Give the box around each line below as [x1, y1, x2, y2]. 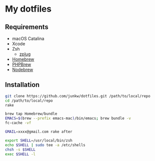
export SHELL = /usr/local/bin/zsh [5, 138, 73, 143]
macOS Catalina [12, 36, 45, 41]
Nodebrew [12, 67, 33, 72]
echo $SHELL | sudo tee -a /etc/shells [5, 143, 86, 147]
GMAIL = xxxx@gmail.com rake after [5, 129, 73, 134]
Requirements [5, 23, 48, 31]
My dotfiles [5, 3, 52, 15]
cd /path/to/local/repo [5, 98, 53, 103]
